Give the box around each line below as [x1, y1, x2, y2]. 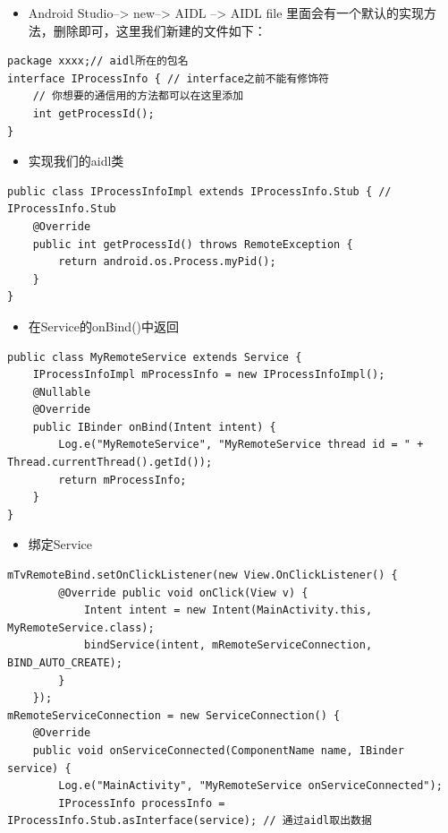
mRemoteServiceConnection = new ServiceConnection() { [7, 708, 341, 722]
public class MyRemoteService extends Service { [7, 350, 302, 364]
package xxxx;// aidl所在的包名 [7, 55, 189, 68]
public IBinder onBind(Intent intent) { [32, 420, 276, 434]
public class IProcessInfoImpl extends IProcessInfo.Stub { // [7, 185, 392, 198]
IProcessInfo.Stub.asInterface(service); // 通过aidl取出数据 [7, 814, 372, 828]
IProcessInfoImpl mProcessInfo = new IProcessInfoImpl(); [32, 368, 385, 382]
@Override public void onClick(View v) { [58, 586, 309, 599]
